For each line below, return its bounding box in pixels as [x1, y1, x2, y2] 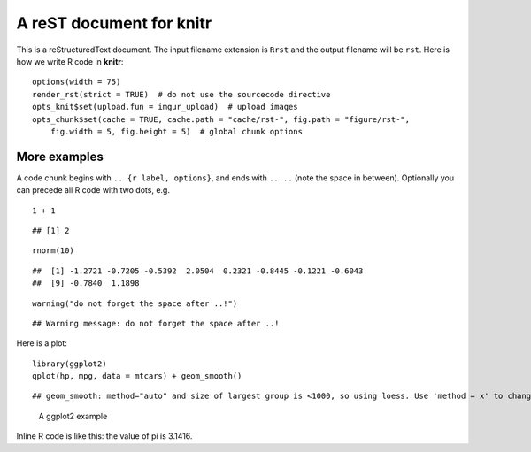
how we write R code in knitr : [16, 56, 124, 66]
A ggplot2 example [38, 410, 108, 421]
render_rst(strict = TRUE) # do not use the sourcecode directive [32, 89, 331, 99]
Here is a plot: [16, 338, 68, 349]
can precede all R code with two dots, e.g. [16, 185, 170, 195]
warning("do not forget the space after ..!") [32, 298, 238, 309]
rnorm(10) [32, 246, 74, 256]
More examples [16, 149, 104, 164]
